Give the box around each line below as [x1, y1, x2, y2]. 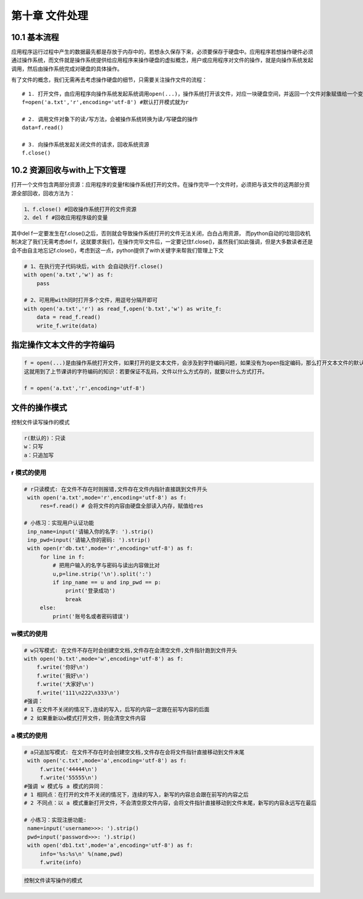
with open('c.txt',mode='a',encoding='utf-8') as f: [27, 757, 187, 764]
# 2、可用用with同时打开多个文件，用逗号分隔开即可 [24, 297, 158, 304]
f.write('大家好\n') [36, 681, 94, 688]
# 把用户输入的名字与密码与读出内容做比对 [52, 562, 160, 569]
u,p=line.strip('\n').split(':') [52, 570, 152, 578]
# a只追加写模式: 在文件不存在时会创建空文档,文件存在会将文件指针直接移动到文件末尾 [24, 748, 245, 756]
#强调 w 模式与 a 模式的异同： [24, 783, 105, 789]
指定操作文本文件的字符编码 [11, 340, 115, 350]
